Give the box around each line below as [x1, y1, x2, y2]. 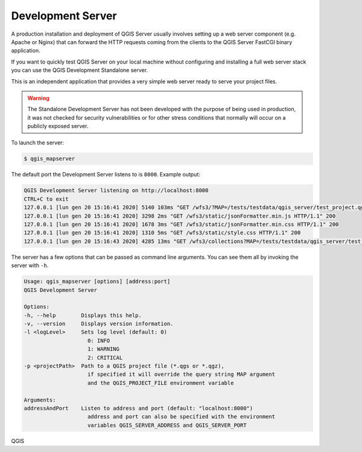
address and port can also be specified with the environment [87, 413, 276, 420]
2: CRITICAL [87, 354, 123, 361]
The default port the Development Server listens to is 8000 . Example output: [11, 171, 200, 178]
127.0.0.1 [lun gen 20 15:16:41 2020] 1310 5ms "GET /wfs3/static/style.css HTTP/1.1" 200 [24, 230, 301, 236]
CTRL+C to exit [24, 195, 69, 202]
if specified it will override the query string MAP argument [87, 371, 276, 378]
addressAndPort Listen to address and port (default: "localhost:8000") [24, 405, 253, 412]
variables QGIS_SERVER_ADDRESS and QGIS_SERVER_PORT [87, 422, 247, 428]
